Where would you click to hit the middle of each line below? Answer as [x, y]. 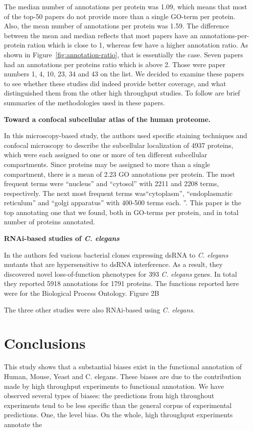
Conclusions [45, 343]
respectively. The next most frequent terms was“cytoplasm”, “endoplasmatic [118, 193]
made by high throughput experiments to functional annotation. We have [114, 386]
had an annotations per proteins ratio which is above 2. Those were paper [115, 64]
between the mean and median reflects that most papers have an [101, 35]
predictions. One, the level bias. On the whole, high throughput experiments [118, 415]
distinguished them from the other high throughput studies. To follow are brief [122, 93]
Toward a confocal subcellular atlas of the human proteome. [107, 119]
